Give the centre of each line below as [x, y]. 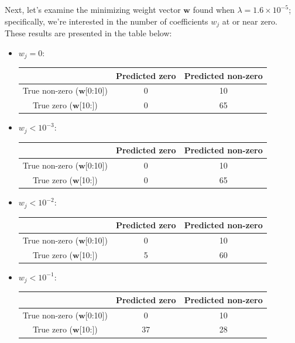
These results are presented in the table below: [88, 33]
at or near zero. [250, 21]
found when [214, 9]
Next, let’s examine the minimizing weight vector [93, 9]
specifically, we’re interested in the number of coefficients [107, 21]
